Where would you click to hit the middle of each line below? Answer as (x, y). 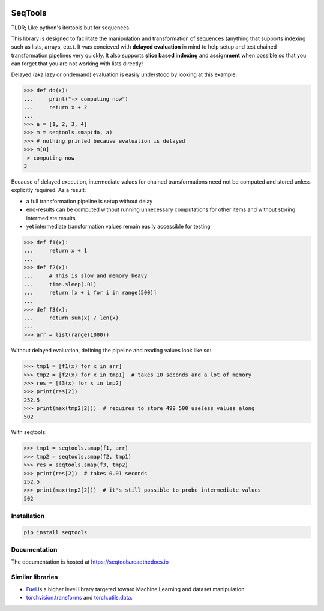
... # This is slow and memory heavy (85, 276)
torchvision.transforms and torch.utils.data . (79, 598)
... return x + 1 (55, 251)
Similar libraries (34, 577)
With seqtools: (29, 432)
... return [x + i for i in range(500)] (90, 293)
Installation (28, 516)
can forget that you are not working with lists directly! (77, 64)
